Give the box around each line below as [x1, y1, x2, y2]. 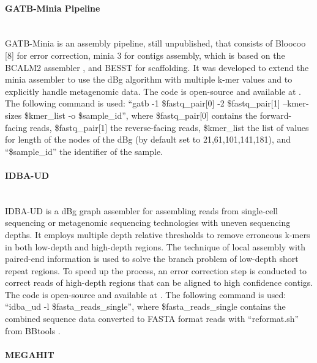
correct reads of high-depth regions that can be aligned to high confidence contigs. [5, 276, 313, 289]
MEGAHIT [5, 348, 54, 361]
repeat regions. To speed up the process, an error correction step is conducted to [5, 264, 307, 277]
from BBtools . [5, 324, 61, 337]
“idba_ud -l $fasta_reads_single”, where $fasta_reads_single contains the [5, 300, 286, 313]
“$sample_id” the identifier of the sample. [5, 144, 163, 157]
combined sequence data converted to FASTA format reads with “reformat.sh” [5, 312, 299, 325]
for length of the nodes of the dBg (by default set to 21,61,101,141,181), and [5, 133, 291, 146]
